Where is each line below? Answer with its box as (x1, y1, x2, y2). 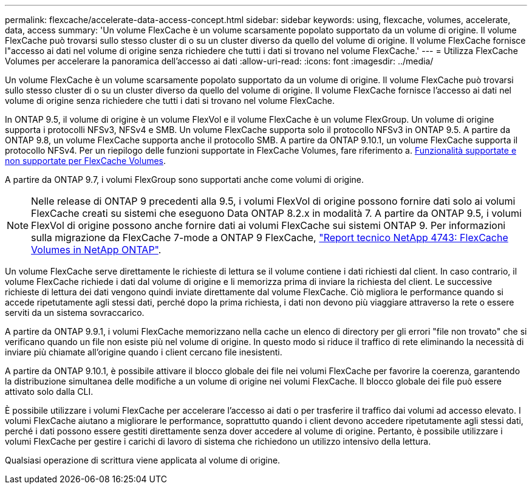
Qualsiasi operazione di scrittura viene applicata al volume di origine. (5, 455, 281, 465)
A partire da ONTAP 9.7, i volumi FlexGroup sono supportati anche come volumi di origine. (5, 174, 364, 185)
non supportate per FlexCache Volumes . (5, 156, 166, 166)
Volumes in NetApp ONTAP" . (31, 244, 162, 256)
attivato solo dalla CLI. (5, 386, 94, 397)
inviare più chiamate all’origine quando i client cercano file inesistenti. (5, 347, 282, 357)
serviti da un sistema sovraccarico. (5, 307, 145, 318)
